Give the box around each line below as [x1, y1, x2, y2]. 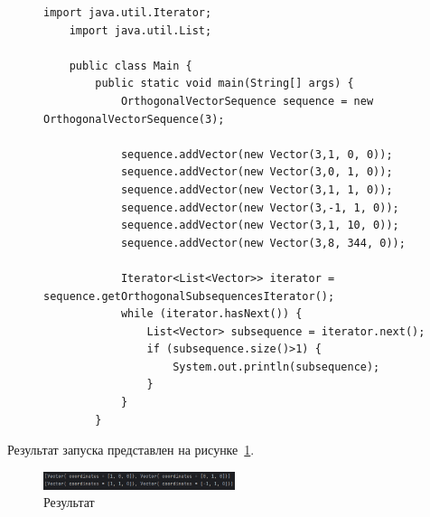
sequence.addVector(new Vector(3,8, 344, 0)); [120, 236, 406, 249]
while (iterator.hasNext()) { [120, 307, 303, 321]
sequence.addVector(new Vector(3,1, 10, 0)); [120, 219, 399, 232]
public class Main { [69, 59, 192, 72]
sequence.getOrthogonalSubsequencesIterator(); [43, 289, 335, 303]
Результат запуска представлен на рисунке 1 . [7, 440, 255, 459]
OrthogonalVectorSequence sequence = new [120, 94, 374, 108]
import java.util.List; [69, 23, 212, 37]
